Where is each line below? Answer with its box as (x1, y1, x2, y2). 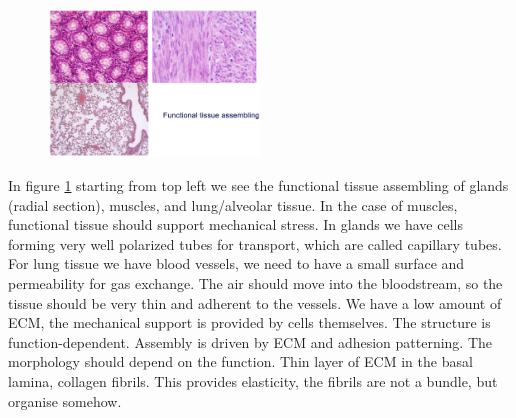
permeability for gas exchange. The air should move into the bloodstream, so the (8, 273, 503, 294)
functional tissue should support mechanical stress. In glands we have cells (8, 214, 463, 235)
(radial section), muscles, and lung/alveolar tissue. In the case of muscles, (8, 194, 458, 215)
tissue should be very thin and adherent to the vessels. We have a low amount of (8, 292, 502, 313)
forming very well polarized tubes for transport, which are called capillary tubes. (8, 233, 502, 254)
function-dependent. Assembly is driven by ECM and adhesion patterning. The (8, 331, 493, 352)
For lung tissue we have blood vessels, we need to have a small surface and (8, 253, 465, 274)
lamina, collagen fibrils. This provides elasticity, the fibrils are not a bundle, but (8, 371, 498, 391)
